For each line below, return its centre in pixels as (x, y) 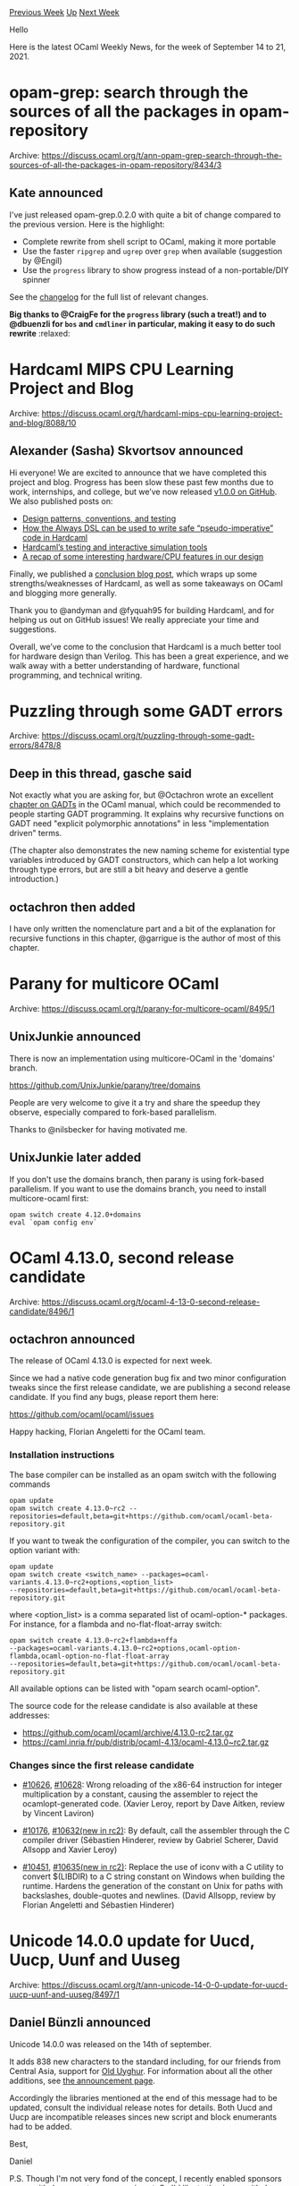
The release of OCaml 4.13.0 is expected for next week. (111, 1361)
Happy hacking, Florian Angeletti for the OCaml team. (108, 1432)
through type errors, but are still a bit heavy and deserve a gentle (129, 869)
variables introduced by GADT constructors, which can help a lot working (144, 860)
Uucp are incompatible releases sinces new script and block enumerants (143, 2117)
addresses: (30, 1715)
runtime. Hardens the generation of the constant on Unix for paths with (153, 1885)
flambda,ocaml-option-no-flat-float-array (89, 1656)
